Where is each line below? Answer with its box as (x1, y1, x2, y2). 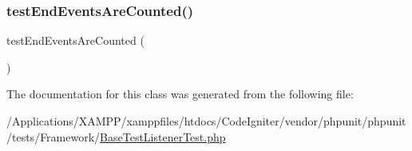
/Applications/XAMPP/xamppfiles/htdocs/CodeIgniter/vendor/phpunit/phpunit (6, 113, 406, 129)
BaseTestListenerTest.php (100, 128, 226, 145)
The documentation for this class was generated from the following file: (6, 85, 354, 102)
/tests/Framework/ (6, 128, 101, 145)
